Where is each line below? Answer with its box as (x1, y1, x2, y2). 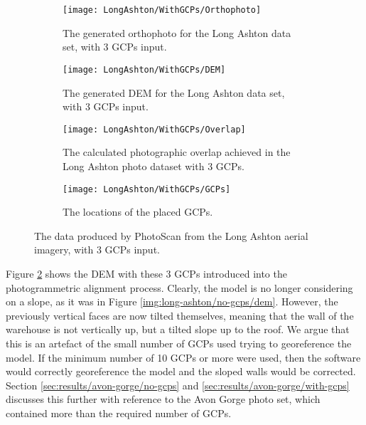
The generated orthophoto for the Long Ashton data (63, 25, 291, 40)
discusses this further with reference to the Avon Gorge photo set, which (6, 392, 321, 406)
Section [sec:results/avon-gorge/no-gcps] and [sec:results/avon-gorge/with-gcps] (6, 377, 350, 392)
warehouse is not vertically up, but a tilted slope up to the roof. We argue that (6, 322, 350, 337)
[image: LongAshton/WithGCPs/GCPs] (63, 184, 231, 194)
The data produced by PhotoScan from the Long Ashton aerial (34, 228, 308, 243)
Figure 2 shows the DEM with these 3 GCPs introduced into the (6, 266, 287, 280)
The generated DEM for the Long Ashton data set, (63, 85, 285, 100)
